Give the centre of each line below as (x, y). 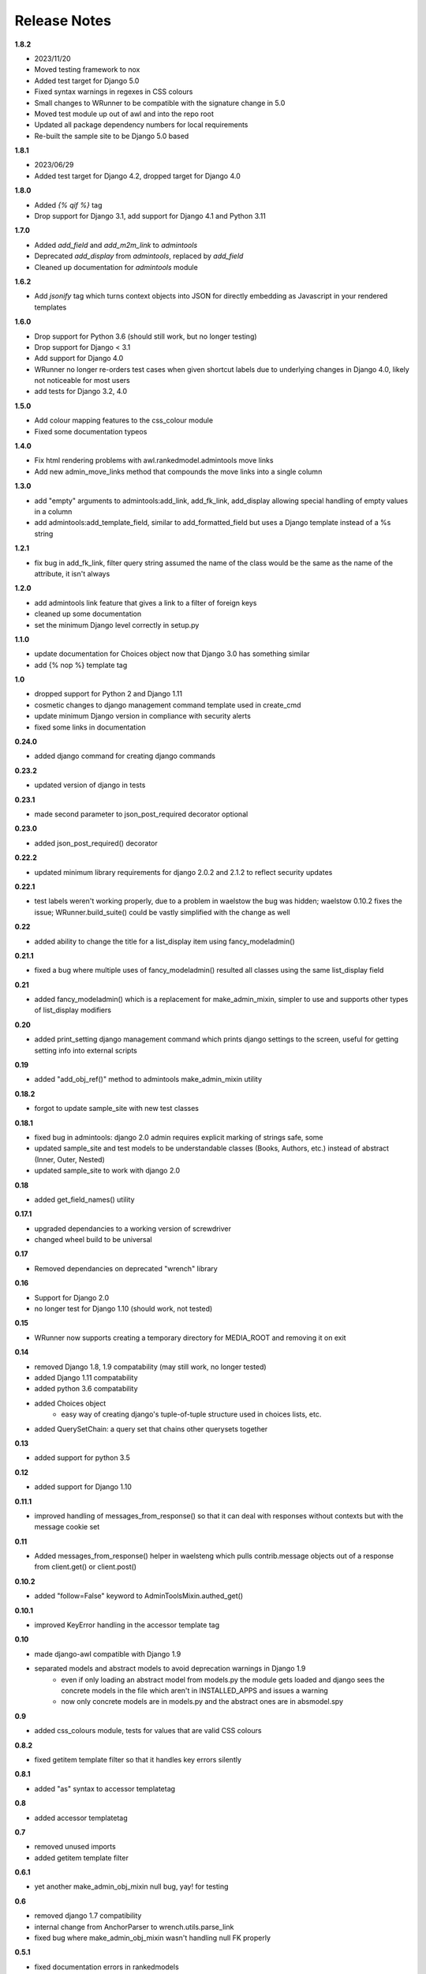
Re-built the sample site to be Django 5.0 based (112, 136)
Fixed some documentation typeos (91, 431)
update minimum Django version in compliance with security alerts (143, 716)
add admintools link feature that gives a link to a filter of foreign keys (146, 602)
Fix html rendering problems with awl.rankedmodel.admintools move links (154, 460)
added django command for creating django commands (125, 756)
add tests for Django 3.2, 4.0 (81, 392)
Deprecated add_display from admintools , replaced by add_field (139, 256)
